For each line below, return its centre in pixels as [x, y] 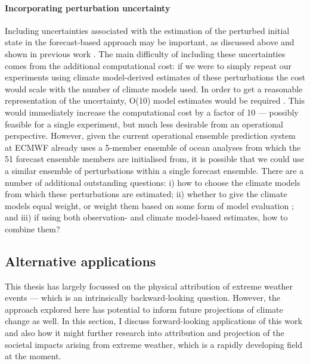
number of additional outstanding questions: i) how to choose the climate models [153, 182]
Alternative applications [80, 261]
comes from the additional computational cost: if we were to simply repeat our [148, 65]
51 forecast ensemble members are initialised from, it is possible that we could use [154, 159]
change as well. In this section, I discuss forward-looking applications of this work [154, 321]
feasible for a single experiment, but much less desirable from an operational [144, 124]
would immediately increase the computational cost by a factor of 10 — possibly [152, 112]
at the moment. [33, 356]
